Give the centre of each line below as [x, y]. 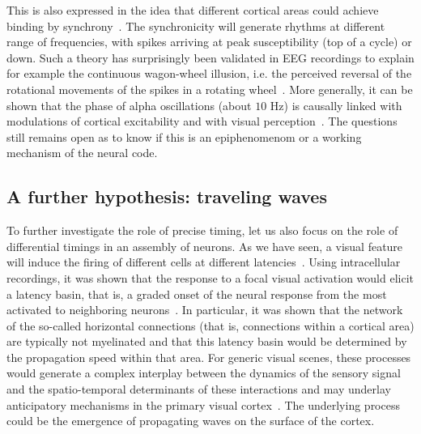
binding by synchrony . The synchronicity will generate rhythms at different [196, 26]
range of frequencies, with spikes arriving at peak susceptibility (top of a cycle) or [209, 42]
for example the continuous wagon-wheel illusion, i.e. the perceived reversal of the [209, 73]
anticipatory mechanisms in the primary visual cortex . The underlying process [203, 404]
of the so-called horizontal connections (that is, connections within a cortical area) [210, 325]
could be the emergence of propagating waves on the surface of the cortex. [191, 421]
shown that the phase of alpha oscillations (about [129, 105]
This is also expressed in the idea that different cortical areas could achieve [193, 10]
